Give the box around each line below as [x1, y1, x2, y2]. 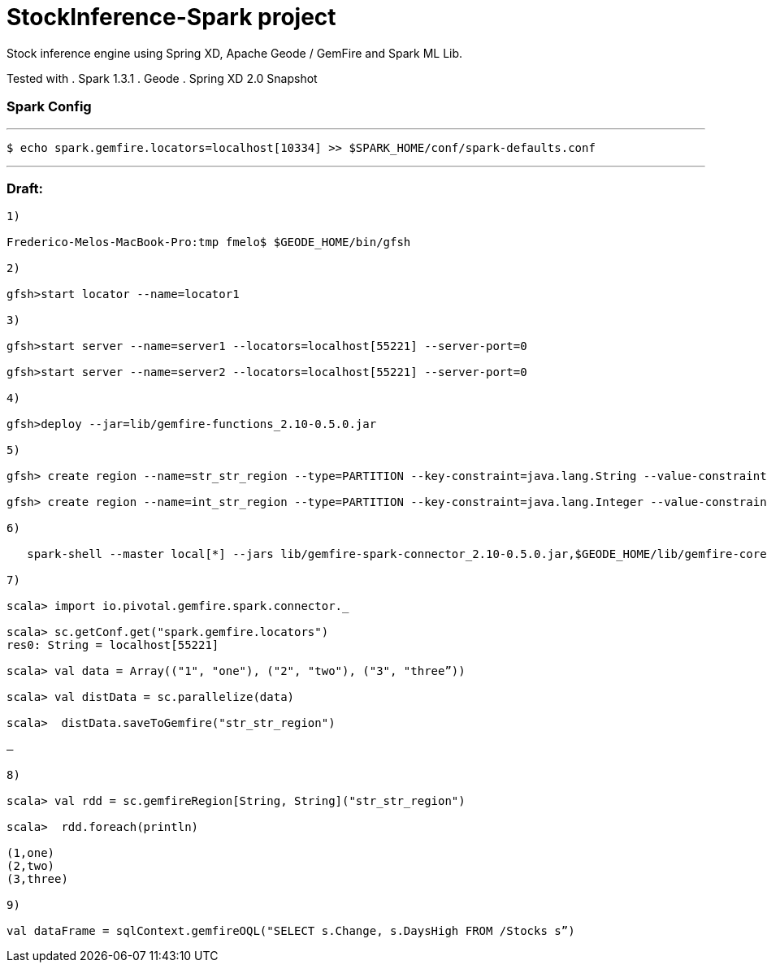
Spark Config [6, 98, 92, 115]
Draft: [6, 180, 44, 197]
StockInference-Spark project [6, 3, 336, 31]
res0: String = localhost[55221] [6, 638, 219, 652]
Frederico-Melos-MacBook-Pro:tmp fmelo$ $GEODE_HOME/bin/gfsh [6, 236, 411, 249]
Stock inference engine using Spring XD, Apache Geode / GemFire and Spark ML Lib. [6, 45, 463, 60]
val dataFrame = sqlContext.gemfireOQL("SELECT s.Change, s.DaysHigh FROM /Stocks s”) [6, 924, 575, 938]
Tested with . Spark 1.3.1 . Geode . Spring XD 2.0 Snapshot [6, 71, 318, 85]
